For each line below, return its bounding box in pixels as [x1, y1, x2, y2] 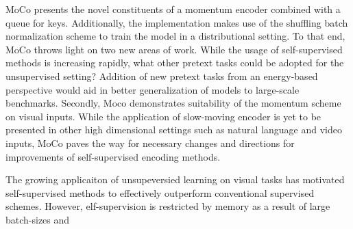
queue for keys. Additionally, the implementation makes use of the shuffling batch [5, 15, 348, 29]
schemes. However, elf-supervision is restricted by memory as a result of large [5, 199, 330, 213]
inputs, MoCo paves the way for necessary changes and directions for [5, 135, 295, 150]
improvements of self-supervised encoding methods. [5, 149, 221, 163]
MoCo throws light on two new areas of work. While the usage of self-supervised [5, 42, 343, 56]
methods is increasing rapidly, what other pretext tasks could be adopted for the [5, 55, 344, 70]
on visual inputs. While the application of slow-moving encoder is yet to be [5, 109, 321, 123]
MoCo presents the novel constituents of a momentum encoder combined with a [5, 2, 341, 16]
